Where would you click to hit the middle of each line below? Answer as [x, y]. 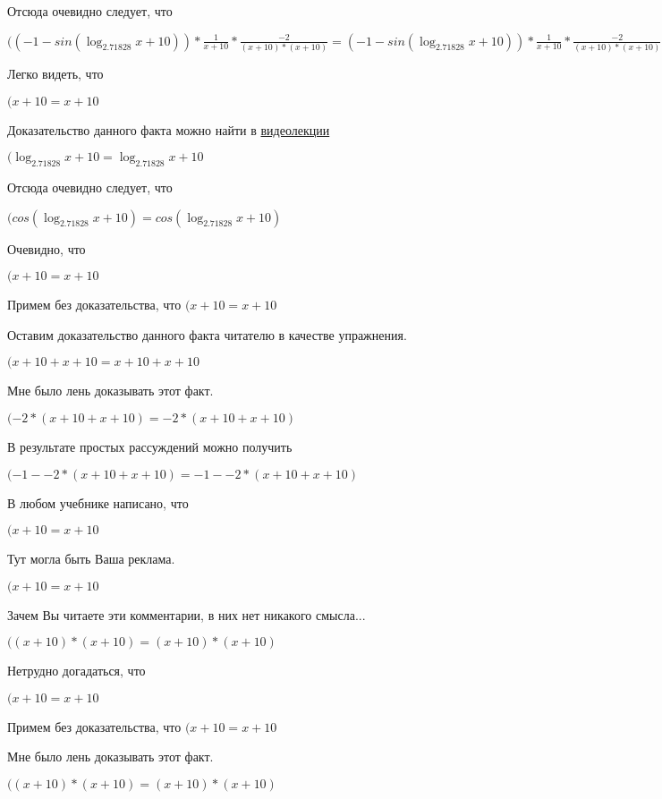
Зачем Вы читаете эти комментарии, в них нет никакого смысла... [187, 614]
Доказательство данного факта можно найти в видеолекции [169, 129]
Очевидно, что [47, 248]
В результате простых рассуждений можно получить [150, 446]
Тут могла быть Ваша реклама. [91, 559]
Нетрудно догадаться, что [76, 671]
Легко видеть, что [55, 73]
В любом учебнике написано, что [98, 502]
